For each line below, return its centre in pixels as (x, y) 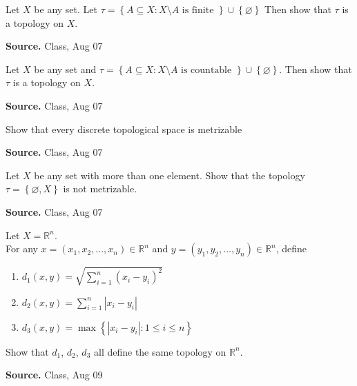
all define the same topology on (160, 351)
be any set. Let (66, 9)
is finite (198, 10)
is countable (206, 70)
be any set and (65, 69)
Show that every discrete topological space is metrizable (124, 129)
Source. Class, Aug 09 (54, 375)
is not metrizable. (100, 189)
